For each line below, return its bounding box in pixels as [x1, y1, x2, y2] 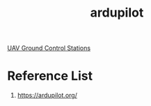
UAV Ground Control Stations [7, 44, 91, 53]
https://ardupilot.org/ [17, 91, 78, 100]
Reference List [7, 68, 93, 84]
